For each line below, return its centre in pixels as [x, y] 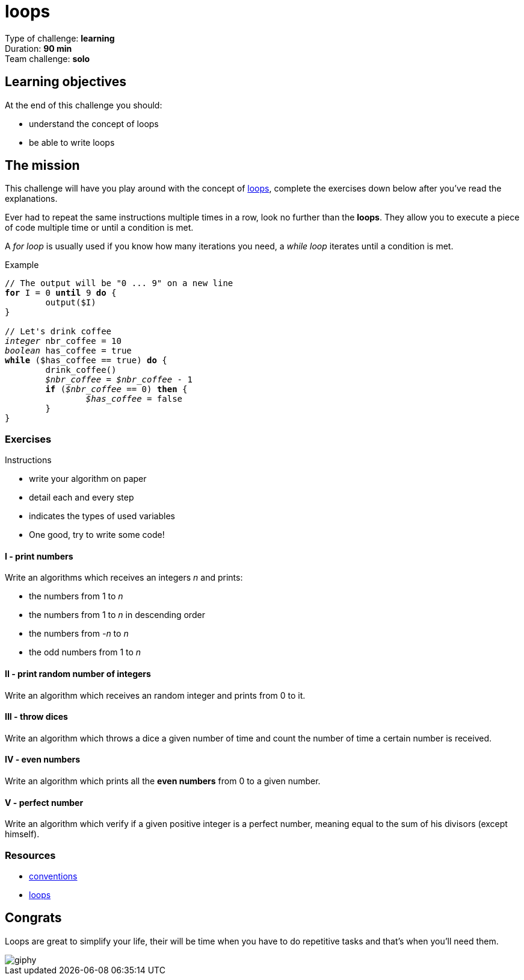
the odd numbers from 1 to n [85, 652]
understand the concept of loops [94, 123]
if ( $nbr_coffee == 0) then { [116, 389]
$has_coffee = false [134, 399]
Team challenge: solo [48, 58]
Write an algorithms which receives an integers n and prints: [124, 578]
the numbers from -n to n [79, 634]
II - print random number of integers [78, 674]
